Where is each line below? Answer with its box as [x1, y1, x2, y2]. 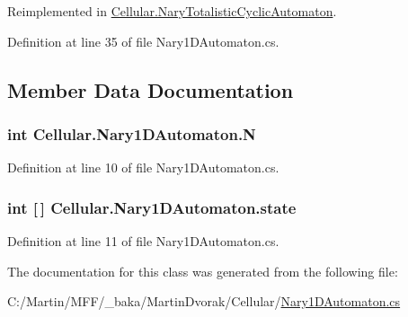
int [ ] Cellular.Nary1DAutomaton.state [7, 196, 297, 218]
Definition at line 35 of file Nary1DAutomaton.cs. [7, 31, 279, 50]
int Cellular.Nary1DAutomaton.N [7, 122, 256, 145]
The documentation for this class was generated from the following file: [7, 261, 398, 280]
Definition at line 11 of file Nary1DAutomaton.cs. [7, 232, 279, 250]
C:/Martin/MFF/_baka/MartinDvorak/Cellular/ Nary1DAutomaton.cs [7, 292, 401, 311]
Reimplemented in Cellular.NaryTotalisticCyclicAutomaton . [7, 2, 337, 20]
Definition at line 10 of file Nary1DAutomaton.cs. [7, 158, 279, 177]
